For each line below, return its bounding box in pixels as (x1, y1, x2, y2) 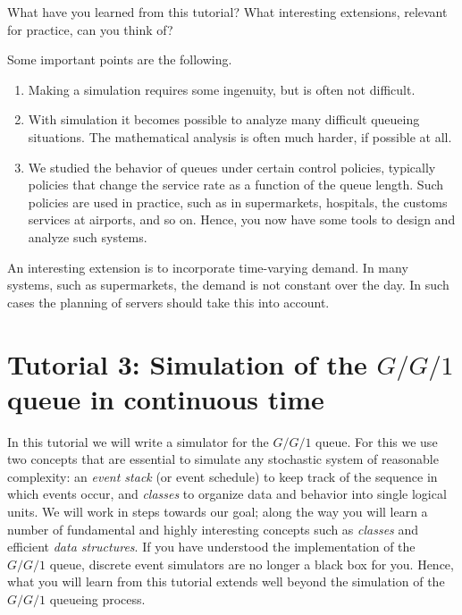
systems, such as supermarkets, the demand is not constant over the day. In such (7, 275, 449, 294)
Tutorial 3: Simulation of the (7, 345, 367, 382)
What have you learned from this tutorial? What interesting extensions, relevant (7, 3, 448, 21)
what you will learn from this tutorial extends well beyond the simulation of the (7, 572, 445, 591)
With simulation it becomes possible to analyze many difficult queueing (28, 110, 420, 129)
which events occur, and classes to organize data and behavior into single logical (7, 484, 447, 503)
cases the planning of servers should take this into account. (7, 292, 330, 311)
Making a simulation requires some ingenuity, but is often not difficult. (28, 80, 416, 98)
